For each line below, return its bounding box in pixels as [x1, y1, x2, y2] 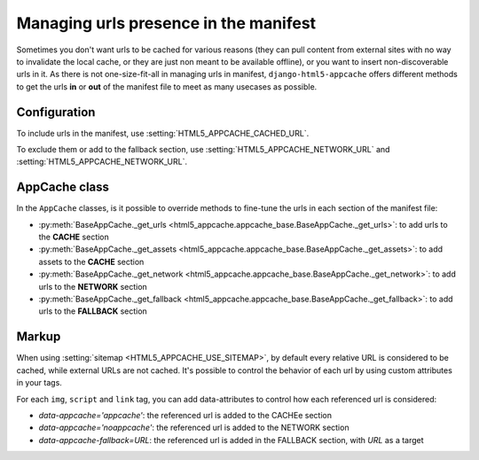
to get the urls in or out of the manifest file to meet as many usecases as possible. [16, 81, 318, 92]
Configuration [16, 105, 96, 120]
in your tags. [16, 378, 62, 388]
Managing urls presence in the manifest [16, 13, 317, 33]
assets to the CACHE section [38, 256, 145, 267]
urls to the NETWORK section [38, 281, 148, 292]
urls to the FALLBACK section [38, 306, 148, 316]
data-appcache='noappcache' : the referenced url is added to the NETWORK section [38, 422, 349, 433]
